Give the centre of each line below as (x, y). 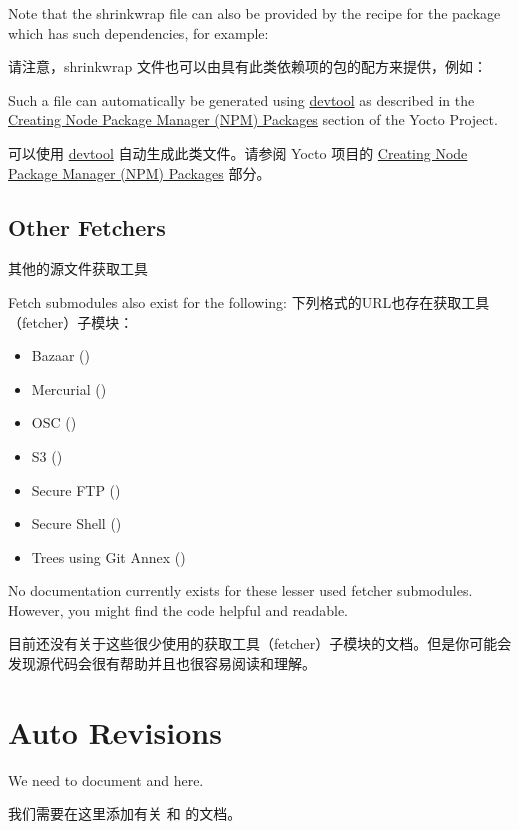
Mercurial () (69, 388)
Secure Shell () (76, 523)
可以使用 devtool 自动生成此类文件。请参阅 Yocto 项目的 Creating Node (238, 152)
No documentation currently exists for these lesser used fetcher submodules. (240, 590)
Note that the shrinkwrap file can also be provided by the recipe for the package (254, 13)
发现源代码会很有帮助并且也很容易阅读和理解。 (162, 663)
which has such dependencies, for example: (138, 32)
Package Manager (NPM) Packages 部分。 (139, 172)
